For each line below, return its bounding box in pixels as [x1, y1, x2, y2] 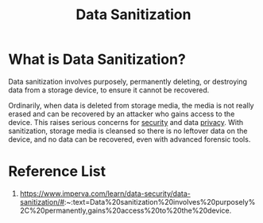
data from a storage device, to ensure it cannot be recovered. [8, 85, 210, 95]
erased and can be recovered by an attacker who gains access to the [8, 109, 235, 119]
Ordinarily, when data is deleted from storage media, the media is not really [8, 100, 254, 110]
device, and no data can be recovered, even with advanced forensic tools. [8, 134, 251, 144]
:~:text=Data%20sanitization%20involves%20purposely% [64, 197, 256, 206]
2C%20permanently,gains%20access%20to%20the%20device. [19, 205, 232, 215]
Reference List [8, 162, 106, 181]
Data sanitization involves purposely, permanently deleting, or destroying [8, 76, 248, 86]
